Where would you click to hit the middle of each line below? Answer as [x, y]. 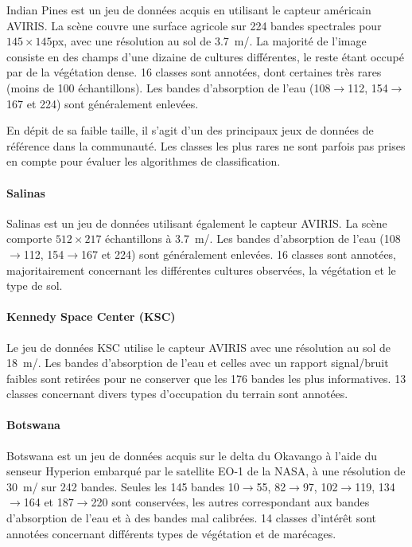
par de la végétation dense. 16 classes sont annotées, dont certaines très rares [194, 72]
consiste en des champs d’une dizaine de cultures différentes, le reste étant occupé [205, 56]
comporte [29, 238]
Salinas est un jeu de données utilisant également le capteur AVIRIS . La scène [197, 223]
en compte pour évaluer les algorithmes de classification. [144, 161]
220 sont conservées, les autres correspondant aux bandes [230, 502]
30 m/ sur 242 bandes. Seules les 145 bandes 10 [123, 486]
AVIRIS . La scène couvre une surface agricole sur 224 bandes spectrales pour [194, 25]
